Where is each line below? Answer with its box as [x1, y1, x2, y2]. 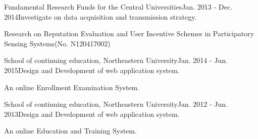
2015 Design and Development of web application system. [4, 64, 180, 75]
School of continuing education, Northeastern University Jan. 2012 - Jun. [4, 99, 228, 109]
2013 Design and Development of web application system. [4, 108, 180, 119]
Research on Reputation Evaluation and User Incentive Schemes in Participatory [4, 28, 254, 39]
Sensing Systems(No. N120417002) [4, 38, 111, 48]
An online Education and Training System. [4, 125, 137, 136]
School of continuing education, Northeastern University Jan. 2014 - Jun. [4, 55, 228, 65]
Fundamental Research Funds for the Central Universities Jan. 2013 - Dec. [4, 2, 232, 12]
